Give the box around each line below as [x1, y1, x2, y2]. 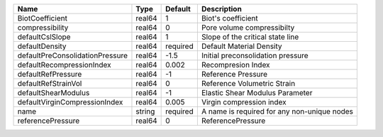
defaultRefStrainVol [17, 79, 82, 88]
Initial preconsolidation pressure [201, 50, 309, 60]
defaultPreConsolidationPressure [17, 50, 128, 60]
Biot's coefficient [201, 13, 258, 23]
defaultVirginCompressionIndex [17, 97, 123, 106]
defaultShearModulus [17, 88, 90, 97]
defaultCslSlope [17, 32, 71, 42]
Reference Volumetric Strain [201, 79, 296, 88]
